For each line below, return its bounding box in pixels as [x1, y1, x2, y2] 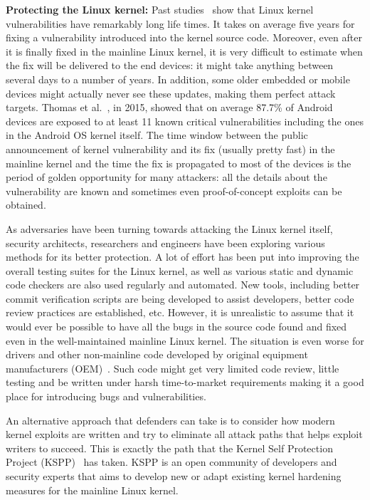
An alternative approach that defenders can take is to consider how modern [6, 412, 335, 427]
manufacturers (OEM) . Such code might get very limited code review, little [6, 360, 339, 375]
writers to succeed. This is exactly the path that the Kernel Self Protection [6, 440, 333, 455]
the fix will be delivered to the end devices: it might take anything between [6, 58, 334, 73]
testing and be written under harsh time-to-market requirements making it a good [6, 375, 364, 390]
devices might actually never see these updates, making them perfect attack [6, 85, 336, 100]
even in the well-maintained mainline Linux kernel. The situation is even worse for [6, 333, 364, 348]
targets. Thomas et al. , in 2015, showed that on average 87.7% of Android [6, 100, 333, 115]
